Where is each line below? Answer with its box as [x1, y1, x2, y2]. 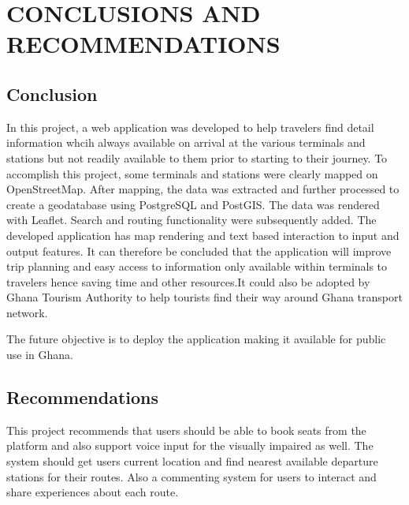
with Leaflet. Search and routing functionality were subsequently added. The [6, 211, 377, 228]
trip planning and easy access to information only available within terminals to [6, 258, 388, 275]
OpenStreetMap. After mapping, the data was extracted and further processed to [6, 181, 400, 197]
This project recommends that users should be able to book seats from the [6, 421, 366, 438]
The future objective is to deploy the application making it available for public [6, 331, 386, 347]
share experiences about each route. [6, 484, 179, 500]
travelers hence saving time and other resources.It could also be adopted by [6, 273, 370, 290]
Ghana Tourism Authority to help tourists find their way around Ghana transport [6, 289, 403, 305]
